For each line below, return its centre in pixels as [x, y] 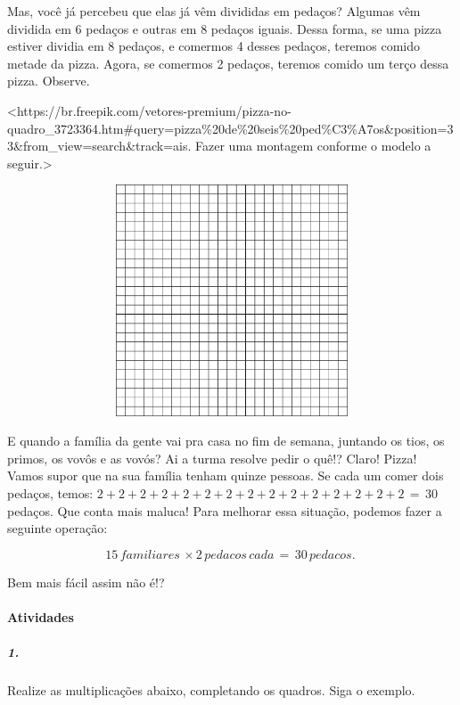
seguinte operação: [57, 528]
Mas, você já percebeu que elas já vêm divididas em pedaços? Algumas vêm [214, 11]
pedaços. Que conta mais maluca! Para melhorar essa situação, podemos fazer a [225, 510]
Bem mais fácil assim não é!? [86, 582]
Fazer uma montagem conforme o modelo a [313, 146]
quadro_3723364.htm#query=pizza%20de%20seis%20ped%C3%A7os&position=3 [230, 128]
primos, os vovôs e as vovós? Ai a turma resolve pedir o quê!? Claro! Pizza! [212, 458]
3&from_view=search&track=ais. [99, 146]
